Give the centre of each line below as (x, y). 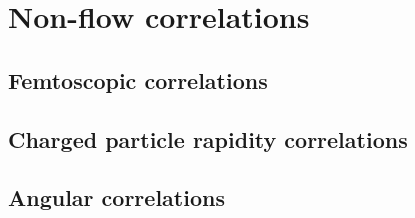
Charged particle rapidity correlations (208, 138)
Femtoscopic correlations (138, 79)
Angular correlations (116, 197)
